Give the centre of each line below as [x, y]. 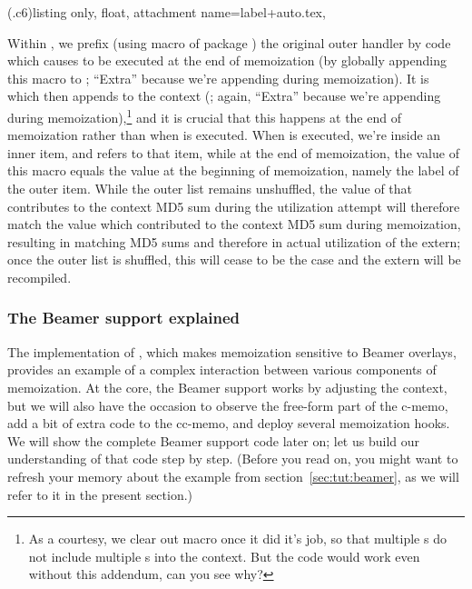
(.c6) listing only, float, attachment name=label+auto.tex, [167, 12]
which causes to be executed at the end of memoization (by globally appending [227, 60]
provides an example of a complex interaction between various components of [222, 369]
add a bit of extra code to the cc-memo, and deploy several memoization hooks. [229, 423]
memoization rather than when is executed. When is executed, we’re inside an [224, 135]
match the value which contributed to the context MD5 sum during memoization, [234, 224]
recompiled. [39, 277]
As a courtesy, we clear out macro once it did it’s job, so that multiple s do [237, 539]
